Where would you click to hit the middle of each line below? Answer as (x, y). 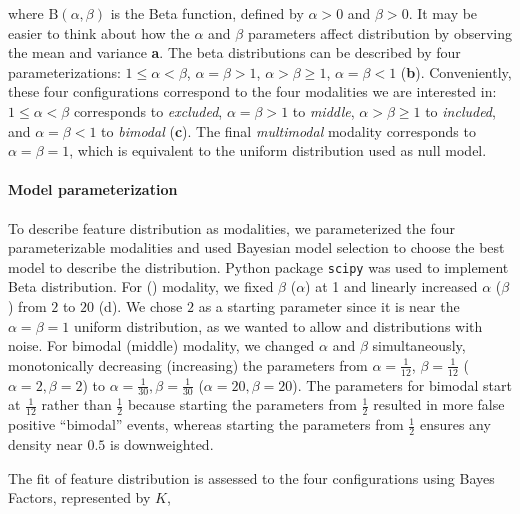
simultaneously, (419, 345)
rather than (76, 404)
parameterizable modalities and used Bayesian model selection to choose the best (256, 247)
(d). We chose (140, 305)
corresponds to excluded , (148, 110)
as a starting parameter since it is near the (329, 305)
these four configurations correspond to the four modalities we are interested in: (252, 91)
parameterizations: (64, 71)
